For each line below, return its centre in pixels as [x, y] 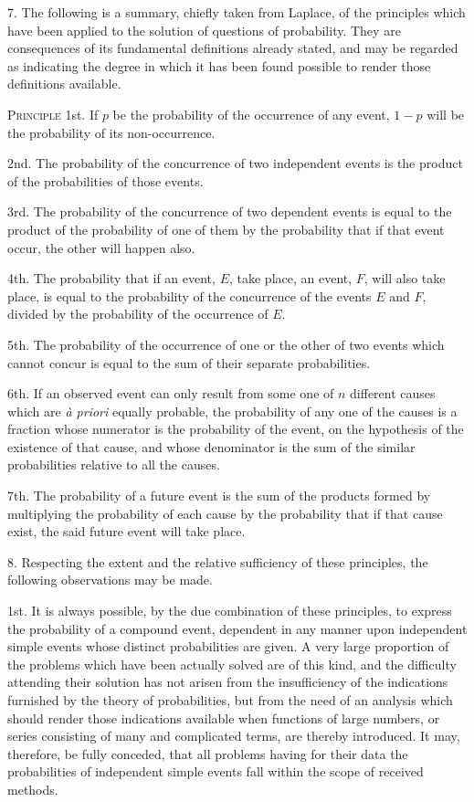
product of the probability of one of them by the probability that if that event [226, 229]
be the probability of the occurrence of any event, [251, 114]
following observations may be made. [110, 580]
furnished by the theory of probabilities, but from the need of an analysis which [230, 700]
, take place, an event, [290, 278]
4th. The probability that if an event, [111, 278]
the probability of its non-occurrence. [111, 132]
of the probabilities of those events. [105, 180]
